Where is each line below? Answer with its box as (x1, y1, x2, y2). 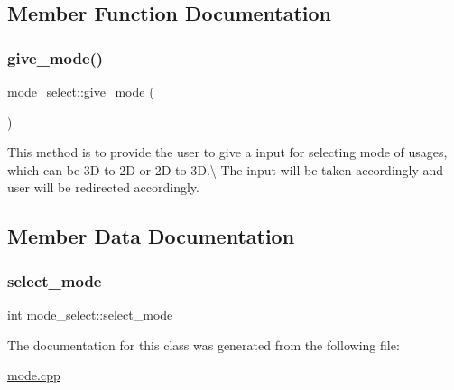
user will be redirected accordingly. (7, 178, 199, 197)
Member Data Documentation (7, 222, 295, 250)
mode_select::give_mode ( (7, 82, 154, 100)
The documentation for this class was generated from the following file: (7, 335, 400, 354)
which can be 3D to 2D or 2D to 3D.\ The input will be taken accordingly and (7, 160, 444, 179)
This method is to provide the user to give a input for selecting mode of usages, (7, 143, 448, 162)
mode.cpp (7, 366, 60, 385)
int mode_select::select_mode (7, 304, 173, 323)
